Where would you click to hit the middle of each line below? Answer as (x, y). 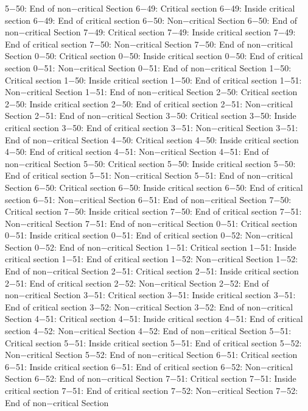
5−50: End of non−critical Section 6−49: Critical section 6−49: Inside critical (150, 8)
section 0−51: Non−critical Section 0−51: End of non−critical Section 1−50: (148, 67)
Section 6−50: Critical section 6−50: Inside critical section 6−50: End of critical (154, 187)
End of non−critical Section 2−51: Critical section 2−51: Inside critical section (152, 271)
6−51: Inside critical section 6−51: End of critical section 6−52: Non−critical (149, 366)
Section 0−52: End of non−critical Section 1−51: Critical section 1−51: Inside (151, 247)
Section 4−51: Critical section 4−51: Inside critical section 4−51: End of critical (154, 319)
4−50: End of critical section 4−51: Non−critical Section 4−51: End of (137, 152)
